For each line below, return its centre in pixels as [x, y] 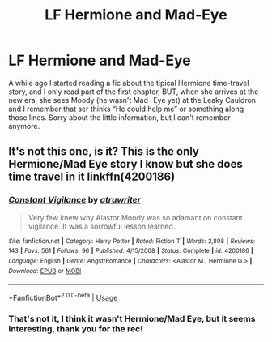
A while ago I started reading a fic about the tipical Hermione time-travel [129, 83]
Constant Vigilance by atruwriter [75, 200]
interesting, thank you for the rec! [76, 328]
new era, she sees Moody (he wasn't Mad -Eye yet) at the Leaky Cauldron [132, 100]
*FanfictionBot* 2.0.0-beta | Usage [63, 297]
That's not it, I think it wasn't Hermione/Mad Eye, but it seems [132, 318]
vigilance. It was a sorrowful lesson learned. [102, 226]
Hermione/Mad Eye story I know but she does [125, 164]
